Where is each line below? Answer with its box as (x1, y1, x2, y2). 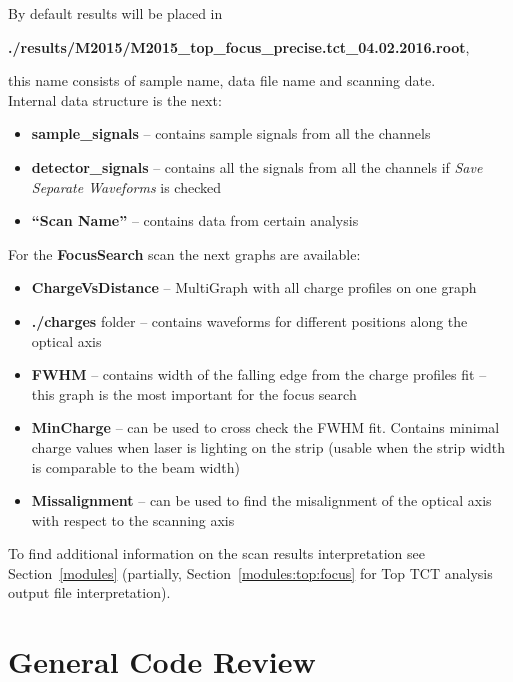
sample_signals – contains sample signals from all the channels (31, 123, 431, 144)
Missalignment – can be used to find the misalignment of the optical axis (31, 490, 492, 511)
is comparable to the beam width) (31, 456, 240, 477)
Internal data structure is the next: (8, 89, 222, 110)
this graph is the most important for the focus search (31, 383, 357, 404)
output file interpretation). (8, 582, 171, 603)
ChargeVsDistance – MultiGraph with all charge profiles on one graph (31, 277, 477, 298)
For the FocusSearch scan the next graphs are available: (8, 243, 361, 264)
